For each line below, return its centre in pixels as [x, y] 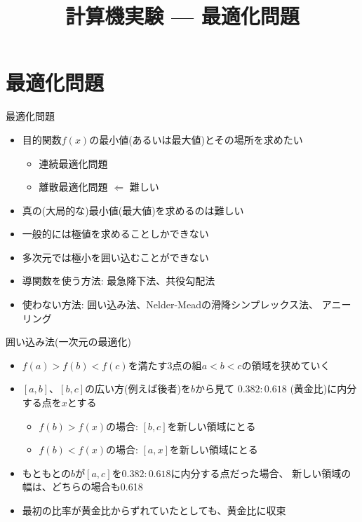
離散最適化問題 [73, 187]
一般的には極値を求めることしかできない [115, 234]
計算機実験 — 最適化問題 [182, 16]
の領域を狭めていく [286, 365]
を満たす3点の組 [165, 365]
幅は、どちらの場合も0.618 [82, 487]
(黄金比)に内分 [323, 389]
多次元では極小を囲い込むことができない [115, 257]
